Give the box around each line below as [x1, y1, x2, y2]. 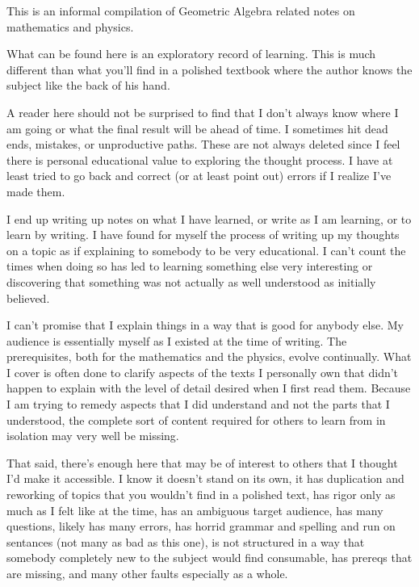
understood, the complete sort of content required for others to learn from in [6, 411, 386, 428]
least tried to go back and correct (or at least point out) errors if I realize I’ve [6, 167, 392, 184]
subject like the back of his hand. [6, 77, 170, 94]
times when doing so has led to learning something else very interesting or [6, 258, 373, 275]
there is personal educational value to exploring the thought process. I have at [6, 151, 393, 168]
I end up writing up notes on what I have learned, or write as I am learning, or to [6, 210, 412, 227]
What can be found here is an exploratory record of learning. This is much [6, 45, 376, 62]
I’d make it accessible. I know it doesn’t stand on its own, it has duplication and [6, 470, 404, 487]
